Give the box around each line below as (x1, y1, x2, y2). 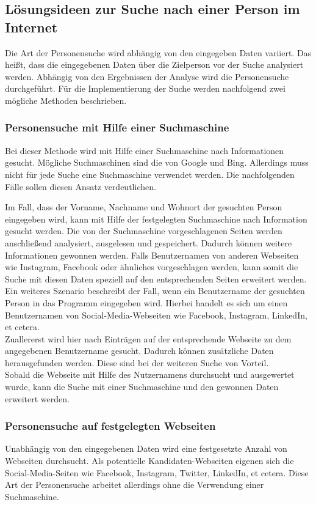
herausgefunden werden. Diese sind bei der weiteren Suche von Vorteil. (5, 356, 269, 369)
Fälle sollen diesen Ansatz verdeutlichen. (5, 180, 156, 193)
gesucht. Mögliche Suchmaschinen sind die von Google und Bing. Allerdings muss (5, 156, 309, 169)
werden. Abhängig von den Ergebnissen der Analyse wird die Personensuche (5, 70, 289, 83)
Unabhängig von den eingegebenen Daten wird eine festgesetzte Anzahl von (5, 442, 287, 455)
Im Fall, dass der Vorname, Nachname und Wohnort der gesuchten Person (5, 201, 282, 213)
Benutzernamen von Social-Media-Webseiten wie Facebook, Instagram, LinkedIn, (5, 308, 307, 321)
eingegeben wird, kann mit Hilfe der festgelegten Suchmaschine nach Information (5, 212, 307, 225)
